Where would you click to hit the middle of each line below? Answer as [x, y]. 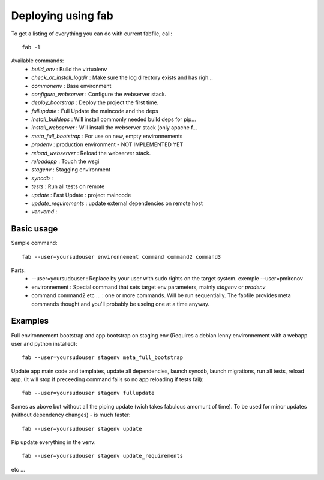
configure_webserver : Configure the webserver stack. [99, 94]
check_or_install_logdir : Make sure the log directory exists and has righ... [122, 77]
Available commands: [37, 61]
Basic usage [34, 229]
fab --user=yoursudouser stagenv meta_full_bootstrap [102, 357]
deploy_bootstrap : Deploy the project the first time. [95, 102]
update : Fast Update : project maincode [81, 195]
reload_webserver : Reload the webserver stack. [91, 153]
